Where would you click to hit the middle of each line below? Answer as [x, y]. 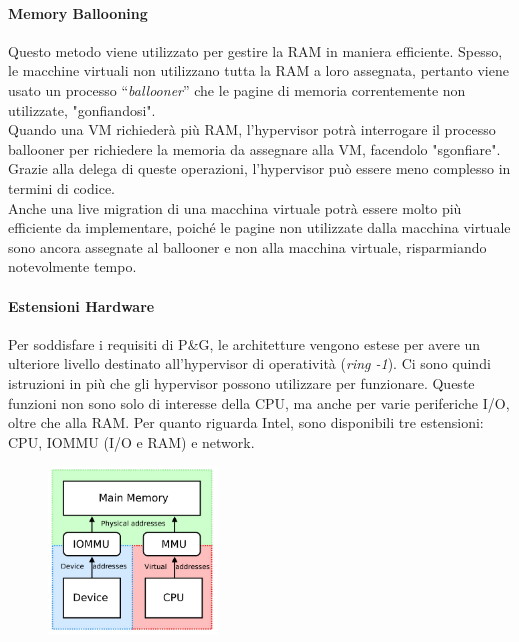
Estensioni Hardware [81, 305]
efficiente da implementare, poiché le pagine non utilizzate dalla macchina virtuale [259, 227]
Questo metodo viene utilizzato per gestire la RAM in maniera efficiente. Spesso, [255, 50]
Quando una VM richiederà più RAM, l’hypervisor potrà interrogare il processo [252, 129]
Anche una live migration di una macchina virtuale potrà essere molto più [235, 207]
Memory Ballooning [78, 12]
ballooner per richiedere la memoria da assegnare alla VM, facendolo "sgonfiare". [254, 148]
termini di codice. [61, 187]
